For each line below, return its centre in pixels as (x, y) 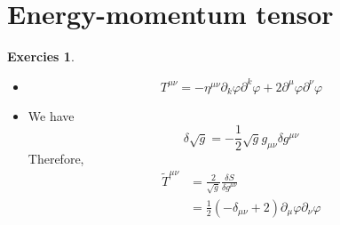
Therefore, (56, 159)
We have (51, 115)
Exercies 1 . (41, 56)
